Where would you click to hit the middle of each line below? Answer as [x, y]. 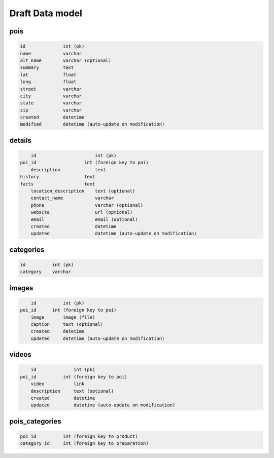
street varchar [51, 89]
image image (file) [63, 317]
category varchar [45, 272]
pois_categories [36, 421]
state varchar [51, 103]
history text [58, 177]
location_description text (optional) [83, 191]
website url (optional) [82, 212]
